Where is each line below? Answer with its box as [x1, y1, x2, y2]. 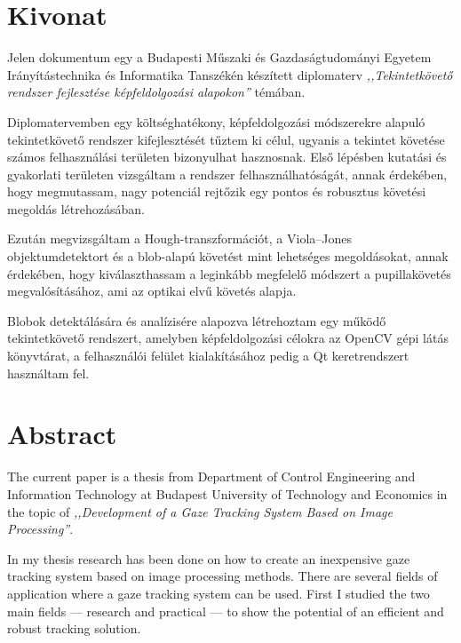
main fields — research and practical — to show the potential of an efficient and [7, 601, 444, 620]
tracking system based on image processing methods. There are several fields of [7, 567, 438, 585]
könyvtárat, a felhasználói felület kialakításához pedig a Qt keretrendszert [7, 346, 409, 365]
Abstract [7, 416, 117, 452]
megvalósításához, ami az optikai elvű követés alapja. [7, 282, 297, 300]
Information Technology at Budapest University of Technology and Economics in [7, 484, 448, 503]
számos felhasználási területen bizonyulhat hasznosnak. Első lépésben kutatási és [7, 147, 447, 166]
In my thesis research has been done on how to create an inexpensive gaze [7, 549, 410, 568]
